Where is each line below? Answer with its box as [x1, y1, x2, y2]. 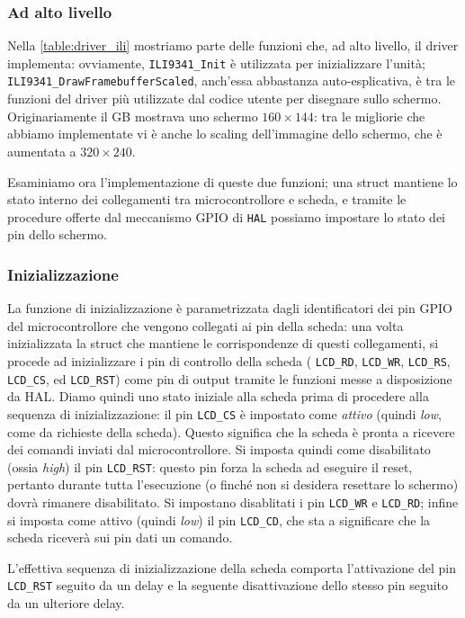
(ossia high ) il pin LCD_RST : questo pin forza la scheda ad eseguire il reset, [7, 457, 413, 476]
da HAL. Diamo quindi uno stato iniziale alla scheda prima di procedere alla [7, 387, 429, 406]
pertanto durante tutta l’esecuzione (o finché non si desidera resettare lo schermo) [7, 475, 459, 494]
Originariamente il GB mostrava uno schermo [7, 106, 258, 125]
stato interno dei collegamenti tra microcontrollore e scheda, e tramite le [7, 190, 407, 209]
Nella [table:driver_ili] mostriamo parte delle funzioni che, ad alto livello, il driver [7, 36, 459, 55]
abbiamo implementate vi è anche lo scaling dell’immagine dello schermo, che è [7, 124, 443, 143]
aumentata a [7, 141, 76, 160]
